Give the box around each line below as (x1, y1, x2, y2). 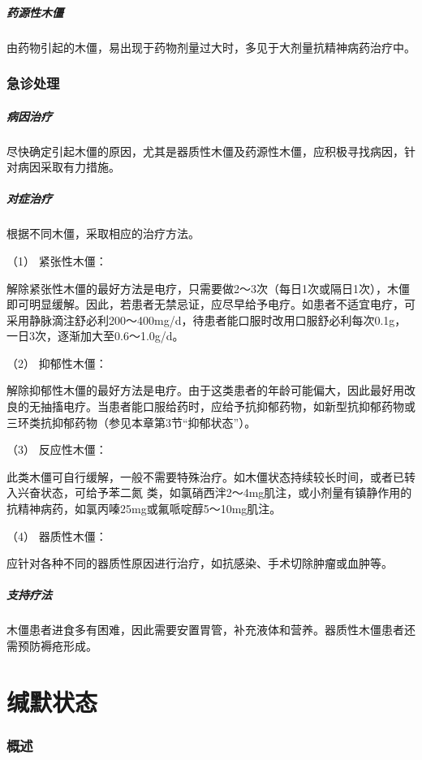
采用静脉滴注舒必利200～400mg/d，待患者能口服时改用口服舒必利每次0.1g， (6, 311, 407, 328)
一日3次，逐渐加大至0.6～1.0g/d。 (6, 327, 184, 344)
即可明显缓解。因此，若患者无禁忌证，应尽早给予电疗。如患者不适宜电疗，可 (6, 296, 416, 313)
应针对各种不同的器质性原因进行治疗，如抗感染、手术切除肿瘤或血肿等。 (6, 555, 393, 572)
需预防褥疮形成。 (6, 637, 97, 654)
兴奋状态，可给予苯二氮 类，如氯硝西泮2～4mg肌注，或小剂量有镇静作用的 (17, 484, 412, 501)
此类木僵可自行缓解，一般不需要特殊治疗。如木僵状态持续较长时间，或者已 (6, 468, 404, 485)
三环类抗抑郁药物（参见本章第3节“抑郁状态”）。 (6, 413, 256, 430)
